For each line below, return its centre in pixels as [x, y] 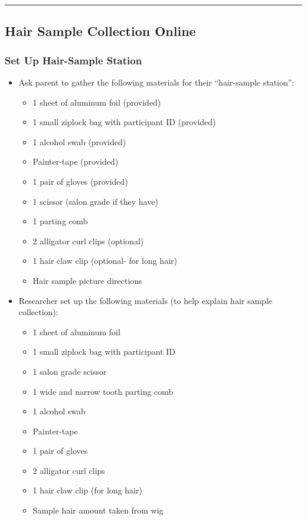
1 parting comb [60, 221]
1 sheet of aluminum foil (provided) [97, 102]
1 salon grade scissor [70, 371]
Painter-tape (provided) [76, 161]
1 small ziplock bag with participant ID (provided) [124, 122]
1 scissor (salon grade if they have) [95, 201]
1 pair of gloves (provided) [80, 181]
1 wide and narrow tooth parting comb [103, 391]
